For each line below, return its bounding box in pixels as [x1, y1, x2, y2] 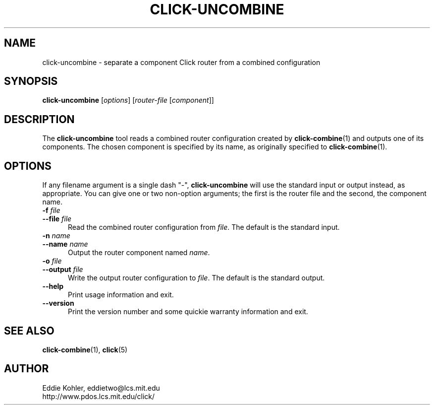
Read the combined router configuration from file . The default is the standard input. [68, 223, 340, 232]
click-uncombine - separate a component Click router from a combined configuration [42, 58, 321, 67]
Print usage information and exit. [68, 290, 174, 299]
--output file [42, 265, 83, 274]
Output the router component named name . [68, 248, 210, 257]
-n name [42, 231, 70, 240]
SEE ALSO [4, 324, 54, 337]
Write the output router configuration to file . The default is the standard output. [68, 273, 325, 282]
